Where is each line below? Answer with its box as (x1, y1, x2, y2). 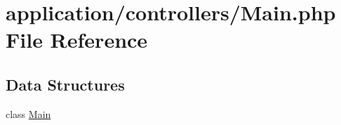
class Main (6, 106, 51, 121)
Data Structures (6, 73, 125, 95)
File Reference (6, 25, 148, 54)
